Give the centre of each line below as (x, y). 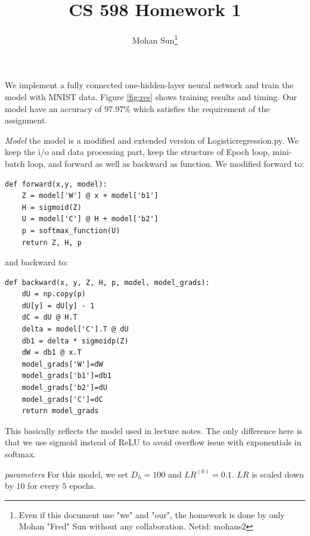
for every (44, 486)
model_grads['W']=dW (62, 364)
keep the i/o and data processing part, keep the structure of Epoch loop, (137, 152)
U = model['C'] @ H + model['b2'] (90, 219)
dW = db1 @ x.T (52, 353)
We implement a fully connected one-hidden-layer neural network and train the (149, 85)
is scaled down (278, 474)
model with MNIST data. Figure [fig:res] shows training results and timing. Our (151, 96)
